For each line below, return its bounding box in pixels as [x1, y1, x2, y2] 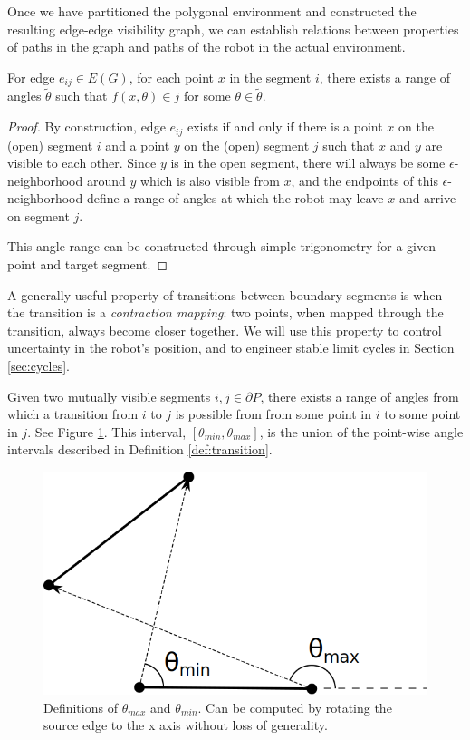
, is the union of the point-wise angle [259, 422, 464, 441]
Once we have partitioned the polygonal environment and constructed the [7, 2, 417, 20]
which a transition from [7, 404, 139, 424]
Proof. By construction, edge [7, 117, 166, 136]
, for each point [129, 67, 215, 86]
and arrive [398, 189, 456, 208]
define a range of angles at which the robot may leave [86, 189, 384, 208]
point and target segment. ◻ [7, 255, 168, 274]
